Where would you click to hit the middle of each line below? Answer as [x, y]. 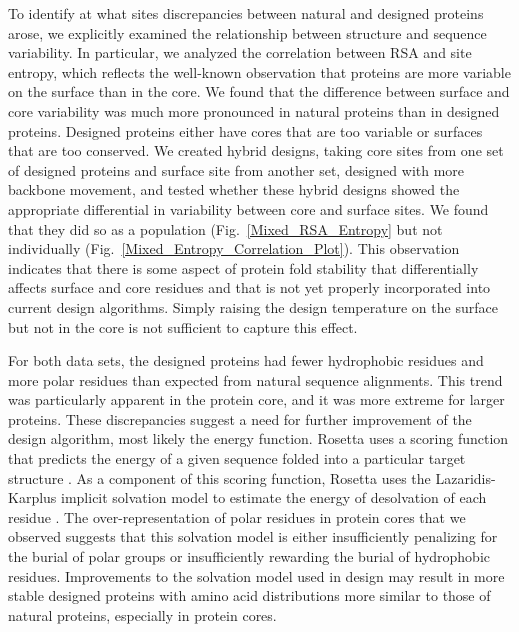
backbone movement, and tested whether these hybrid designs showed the [234, 189]
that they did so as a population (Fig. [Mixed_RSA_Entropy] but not [225, 228]
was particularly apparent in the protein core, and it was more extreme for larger [256, 399]
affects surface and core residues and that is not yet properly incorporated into [249, 287]
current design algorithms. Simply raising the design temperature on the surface [253, 306]
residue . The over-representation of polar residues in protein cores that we [237, 516]
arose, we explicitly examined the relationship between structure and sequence [247, 32]
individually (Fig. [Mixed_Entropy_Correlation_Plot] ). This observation [234, 248]
